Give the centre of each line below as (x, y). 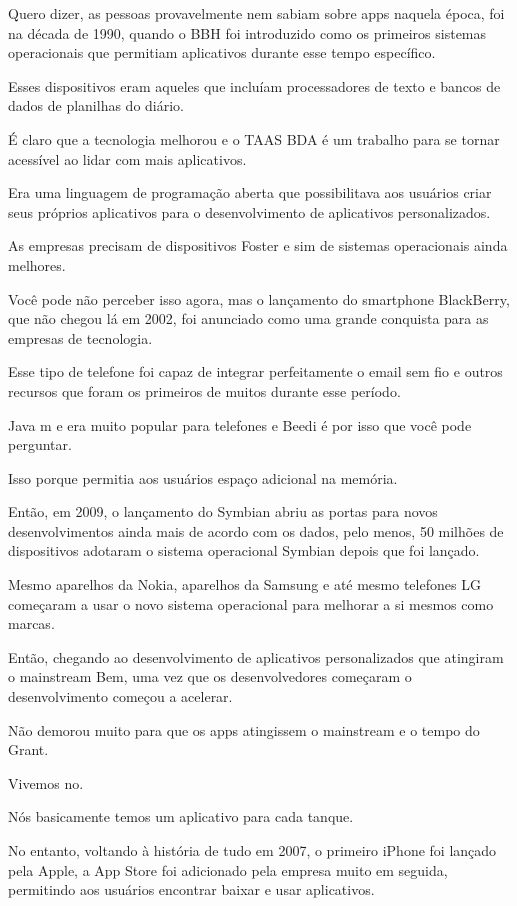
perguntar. (40, 444)
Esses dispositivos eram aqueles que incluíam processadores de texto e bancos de (254, 85)
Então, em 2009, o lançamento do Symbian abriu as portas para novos (223, 511)
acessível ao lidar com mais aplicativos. (127, 158)
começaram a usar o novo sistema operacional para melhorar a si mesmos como (251, 603)
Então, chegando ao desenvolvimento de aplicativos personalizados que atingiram (256, 656)
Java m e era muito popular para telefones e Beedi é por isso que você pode (240, 424)
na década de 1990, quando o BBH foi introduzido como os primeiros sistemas (247, 32)
